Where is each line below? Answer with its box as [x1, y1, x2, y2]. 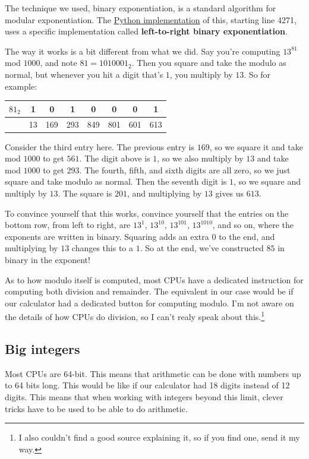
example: [5, 80, 37, 92]
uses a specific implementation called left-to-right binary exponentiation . [5, 25, 288, 37]
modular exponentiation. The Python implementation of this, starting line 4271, [5, 13, 297, 26]
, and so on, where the [212, 219, 294, 231]
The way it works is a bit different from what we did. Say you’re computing [5, 45, 280, 57]
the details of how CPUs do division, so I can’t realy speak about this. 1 [5, 309, 265, 322]
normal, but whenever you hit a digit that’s [5, 68, 163, 80]
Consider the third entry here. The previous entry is [5, 140, 194, 153]
